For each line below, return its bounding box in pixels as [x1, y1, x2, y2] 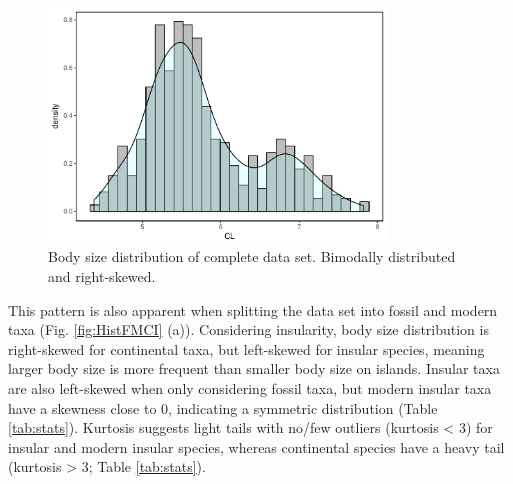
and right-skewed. [48, 266, 156, 286]
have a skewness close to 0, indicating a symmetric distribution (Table [8, 397, 438, 418]
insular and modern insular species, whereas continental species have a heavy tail [8, 436, 505, 457]
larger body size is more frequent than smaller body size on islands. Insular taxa [8, 358, 500, 379]
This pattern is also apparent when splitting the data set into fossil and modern [8, 299, 498, 320]
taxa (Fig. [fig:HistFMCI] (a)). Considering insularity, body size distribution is [8, 319, 489, 340]
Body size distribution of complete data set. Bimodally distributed [48, 246, 456, 267]
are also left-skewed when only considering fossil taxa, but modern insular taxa [8, 377, 492, 398]
